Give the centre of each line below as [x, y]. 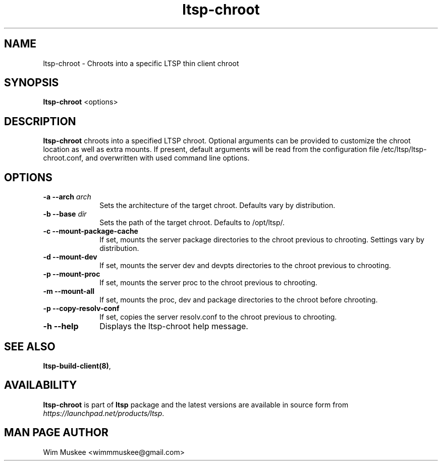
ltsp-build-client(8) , [77, 366]
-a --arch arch [67, 197]
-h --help [61, 326]
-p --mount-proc [72, 274]
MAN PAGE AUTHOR [56, 433]
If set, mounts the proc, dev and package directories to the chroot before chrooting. [239, 300]
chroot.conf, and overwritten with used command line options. [146, 158]
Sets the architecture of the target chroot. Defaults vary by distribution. [217, 205]
